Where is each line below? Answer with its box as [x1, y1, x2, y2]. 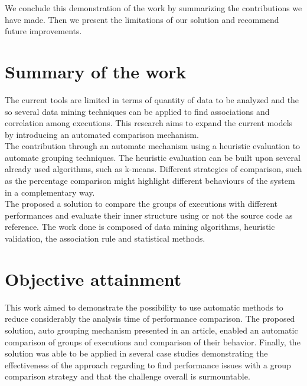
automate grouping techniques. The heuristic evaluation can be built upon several [5, 151, 301, 163]
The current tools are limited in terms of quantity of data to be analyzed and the [5, 93, 299, 105]
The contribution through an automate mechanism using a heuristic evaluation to [5, 140, 301, 152]
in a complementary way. [5, 186, 95, 198]
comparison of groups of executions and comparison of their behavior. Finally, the [5, 335, 301, 348]
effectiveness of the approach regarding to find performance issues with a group [5, 358, 291, 371]
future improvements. [5, 25, 82, 37]
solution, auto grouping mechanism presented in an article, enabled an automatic [5, 324, 298, 336]
